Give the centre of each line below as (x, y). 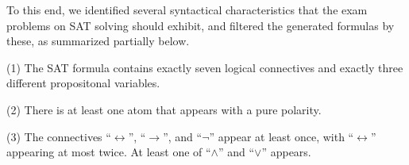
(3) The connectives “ (59, 136)
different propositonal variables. (83, 83)
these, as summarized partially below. (98, 41)
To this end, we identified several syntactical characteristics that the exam (187, 10)
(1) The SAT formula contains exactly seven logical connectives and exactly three (205, 67)
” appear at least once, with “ (282, 136)
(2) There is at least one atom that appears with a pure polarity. (164, 109)
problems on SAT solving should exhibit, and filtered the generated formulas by (201, 25)
